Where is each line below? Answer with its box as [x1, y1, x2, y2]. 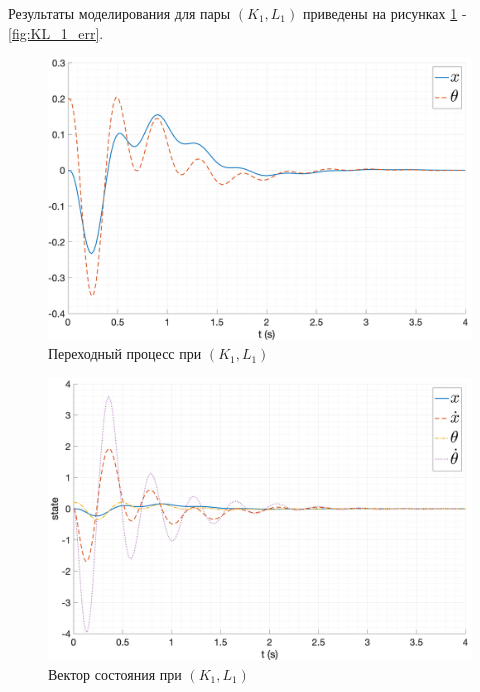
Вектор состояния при [48, 663, 182, 684]
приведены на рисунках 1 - [302, 3, 467, 23]
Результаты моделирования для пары [8, 3, 231, 23]
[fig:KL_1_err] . [8, 22, 104, 43]
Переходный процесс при [48, 343, 202, 364]
